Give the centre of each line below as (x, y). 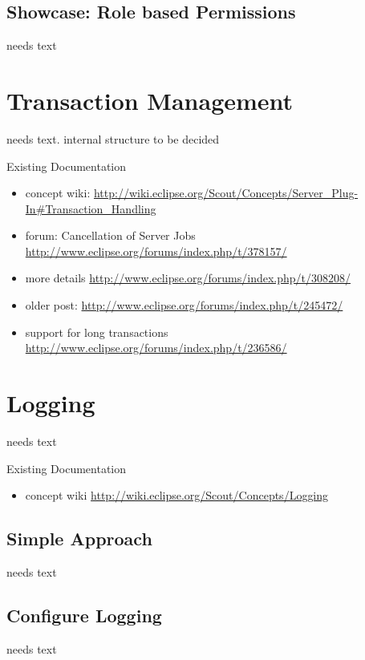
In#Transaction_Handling (91, 208)
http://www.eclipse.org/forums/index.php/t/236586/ (156, 348)
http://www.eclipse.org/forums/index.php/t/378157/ (156, 251)
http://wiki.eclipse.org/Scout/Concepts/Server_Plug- (226, 193)
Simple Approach (79, 539)
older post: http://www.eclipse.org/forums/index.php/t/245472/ (184, 305)
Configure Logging (84, 615)
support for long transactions (97, 332)
